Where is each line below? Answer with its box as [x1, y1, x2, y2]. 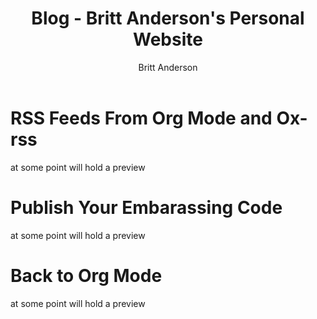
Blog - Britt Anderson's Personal [31, 7, 305, 30]
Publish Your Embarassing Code [10, 196, 283, 219]
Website [133, 28, 203, 51]
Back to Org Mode [10, 264, 163, 287]
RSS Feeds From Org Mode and [10, 107, 273, 129]
